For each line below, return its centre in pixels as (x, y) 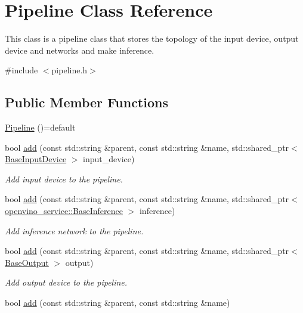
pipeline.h (69, 70)
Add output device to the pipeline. (66, 282)
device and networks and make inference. (80, 50)
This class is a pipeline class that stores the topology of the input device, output (152, 38)
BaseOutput (27, 262)
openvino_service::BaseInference (64, 211)
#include (21, 70)
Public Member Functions (86, 102)
